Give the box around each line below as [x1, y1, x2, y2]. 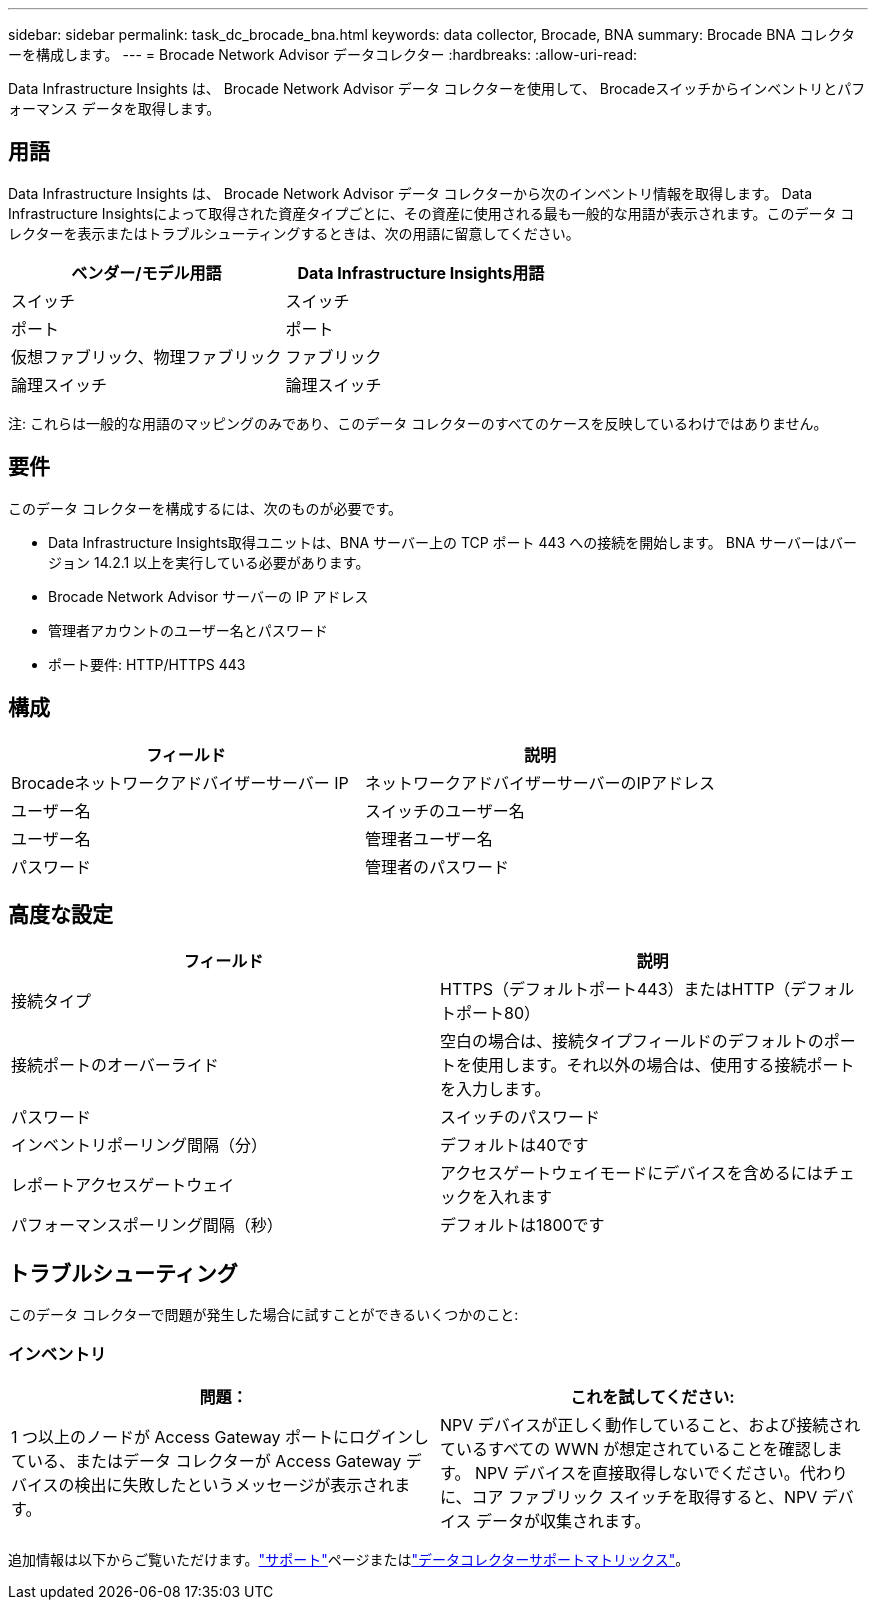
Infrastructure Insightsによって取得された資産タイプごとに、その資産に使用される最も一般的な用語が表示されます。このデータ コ [8, 204, 855, 222]
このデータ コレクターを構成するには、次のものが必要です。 [8, 499, 402, 517]
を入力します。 [440, 1079, 551, 1100]
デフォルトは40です [440, 1135, 589, 1156]
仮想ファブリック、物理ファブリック [11, 346, 282, 367]
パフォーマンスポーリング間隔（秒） [11, 1215, 283, 1236]
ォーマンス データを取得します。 [8, 100, 221, 117]
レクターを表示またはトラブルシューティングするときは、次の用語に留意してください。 [8, 224, 580, 242]
